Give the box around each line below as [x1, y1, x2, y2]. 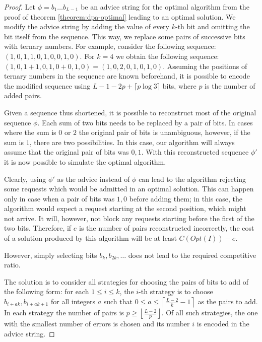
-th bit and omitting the [175, 21, 250, 32]
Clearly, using [4, 173, 46, 184]
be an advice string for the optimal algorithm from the [81, 2, 249, 12]
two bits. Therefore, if [4, 223, 72, 233]
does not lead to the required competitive [128, 249, 256, 260]
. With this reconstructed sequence [141, 147, 249, 157]
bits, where [162, 80, 196, 91]
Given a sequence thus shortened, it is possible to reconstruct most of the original [4, 107, 256, 117]
